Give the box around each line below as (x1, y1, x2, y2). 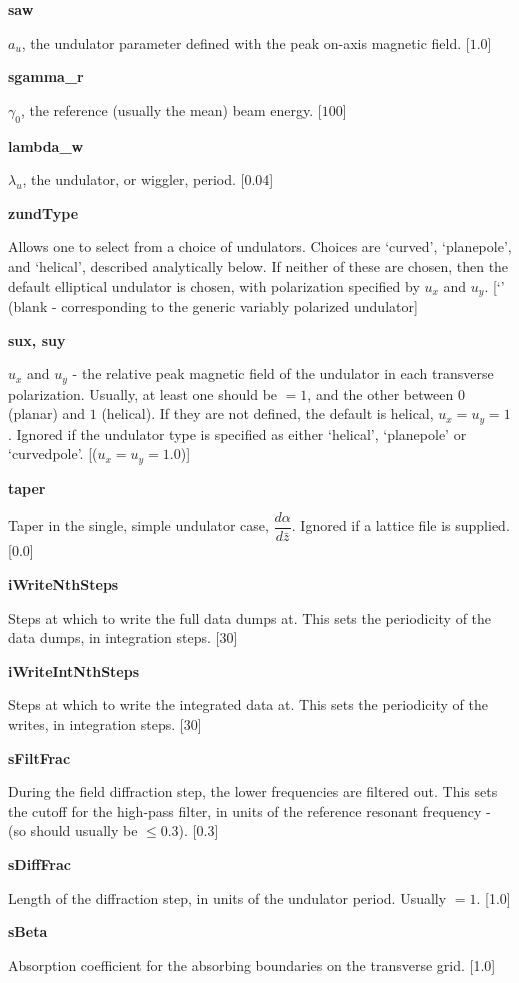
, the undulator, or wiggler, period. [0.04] (22, 169, 274, 190)
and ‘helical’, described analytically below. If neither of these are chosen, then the (8, 255, 509, 276)
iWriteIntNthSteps (8, 660, 140, 681)
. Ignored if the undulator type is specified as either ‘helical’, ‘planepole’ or (8, 423, 467, 444)
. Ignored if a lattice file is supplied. (291, 515, 510, 536)
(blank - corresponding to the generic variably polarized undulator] (8, 296, 418, 316)
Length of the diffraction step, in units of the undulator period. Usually (8, 887, 447, 908)
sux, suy (8, 329, 66, 350)
